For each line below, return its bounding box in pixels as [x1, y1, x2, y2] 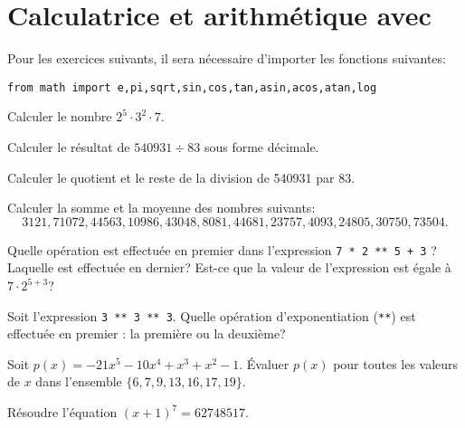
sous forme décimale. [204, 137, 319, 156]
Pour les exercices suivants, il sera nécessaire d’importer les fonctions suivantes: [7, 49, 446, 68]
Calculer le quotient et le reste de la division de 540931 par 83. [7, 167, 356, 186]
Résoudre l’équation [7, 403, 118, 422]
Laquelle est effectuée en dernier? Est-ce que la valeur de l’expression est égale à [7, 258, 451, 277]
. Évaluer [239, 354, 289, 373]
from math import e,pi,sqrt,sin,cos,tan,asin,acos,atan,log [7, 81, 377, 94]
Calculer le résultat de [7, 137, 130, 156]
